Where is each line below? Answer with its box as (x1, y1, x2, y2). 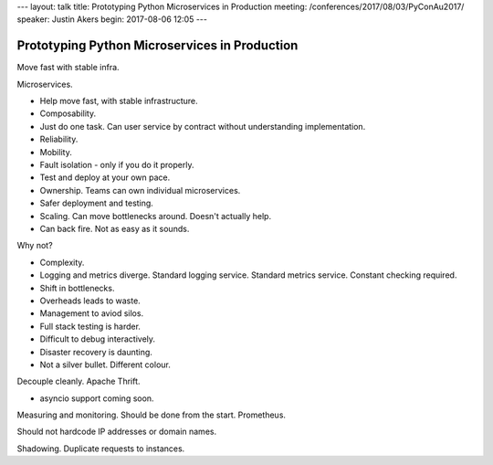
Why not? (16, 240, 54, 251)
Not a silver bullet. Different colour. (39, 359, 171, 370)
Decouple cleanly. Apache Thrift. (16, 375, 141, 387)
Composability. (39, 108, 96, 119)
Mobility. (39, 146, 72, 157)
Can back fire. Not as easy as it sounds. (39, 223, 190, 234)
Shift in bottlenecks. (39, 282, 115, 293)
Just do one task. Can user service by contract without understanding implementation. (39, 121, 366, 132)
